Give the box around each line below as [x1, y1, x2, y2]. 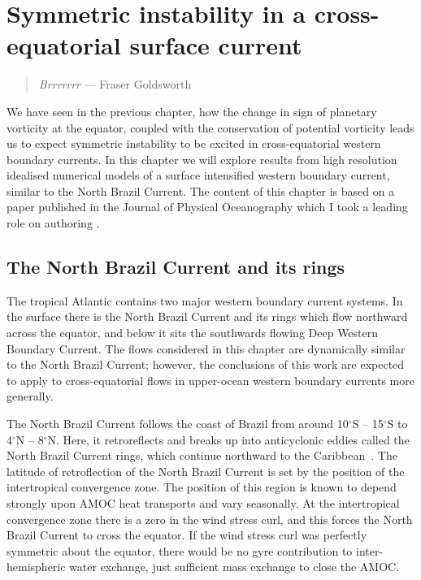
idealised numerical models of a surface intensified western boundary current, [7, 167, 390, 184]
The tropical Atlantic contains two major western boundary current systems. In [7, 292, 403, 309]
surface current [129, 28, 302, 62]
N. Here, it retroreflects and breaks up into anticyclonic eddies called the [47, 431, 410, 448]
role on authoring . [7, 214, 100, 232]
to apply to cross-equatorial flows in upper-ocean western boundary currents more [7, 371, 414, 388]
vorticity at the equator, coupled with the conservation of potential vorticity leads [7, 119, 414, 136]
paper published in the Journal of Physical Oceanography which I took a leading [7, 198, 408, 215]
